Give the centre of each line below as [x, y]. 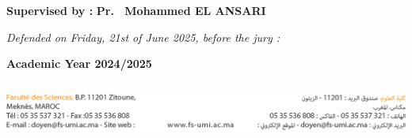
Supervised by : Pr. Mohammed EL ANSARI [136, 10]
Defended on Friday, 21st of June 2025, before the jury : [143, 37]
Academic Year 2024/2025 [79, 63]
